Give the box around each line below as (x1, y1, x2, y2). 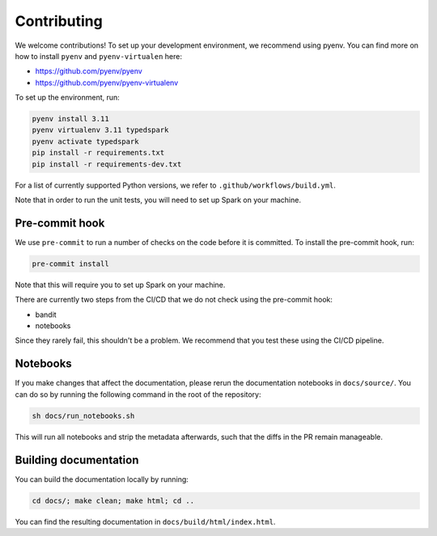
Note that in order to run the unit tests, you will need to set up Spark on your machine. (15, 195, 301, 205)
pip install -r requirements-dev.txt (32, 159, 182, 169)
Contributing (15, 12, 103, 30)
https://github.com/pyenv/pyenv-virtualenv (35, 78, 179, 87)
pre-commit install (32, 259, 109, 268)
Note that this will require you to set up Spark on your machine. (15, 280, 226, 289)
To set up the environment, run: (15, 93, 121, 103)
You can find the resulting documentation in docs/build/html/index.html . (15, 517, 276, 526)
